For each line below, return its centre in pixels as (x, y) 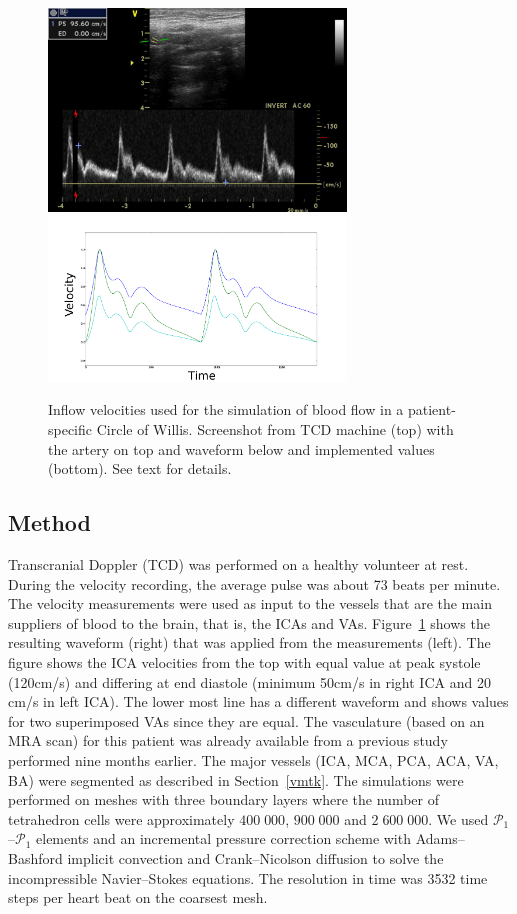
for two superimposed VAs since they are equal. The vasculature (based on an (246, 720)
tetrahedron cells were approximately (121, 818)
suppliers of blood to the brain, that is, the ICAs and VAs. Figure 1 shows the (249, 622)
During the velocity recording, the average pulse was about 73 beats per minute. (254, 583)
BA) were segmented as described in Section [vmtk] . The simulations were (236, 779)
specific (70, 429)
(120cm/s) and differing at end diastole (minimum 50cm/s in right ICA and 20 (249, 681)
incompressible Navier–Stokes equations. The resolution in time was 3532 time (248, 877)
